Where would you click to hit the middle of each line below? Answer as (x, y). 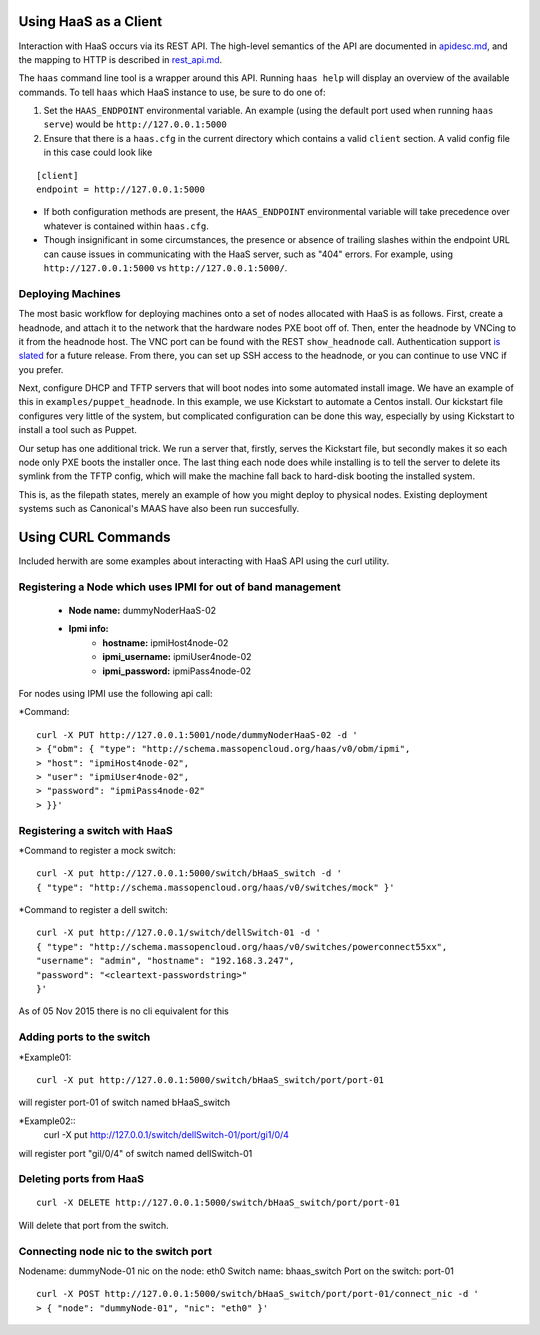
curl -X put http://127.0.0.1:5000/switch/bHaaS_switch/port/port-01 (210, 1079)
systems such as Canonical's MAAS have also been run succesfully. (159, 509)
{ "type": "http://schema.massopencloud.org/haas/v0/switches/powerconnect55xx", (242, 946)
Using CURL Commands (94, 537)
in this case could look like (98, 152)
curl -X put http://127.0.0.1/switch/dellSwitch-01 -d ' (179, 933)
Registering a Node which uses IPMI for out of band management (180, 587)
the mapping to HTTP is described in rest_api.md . (120, 59)
